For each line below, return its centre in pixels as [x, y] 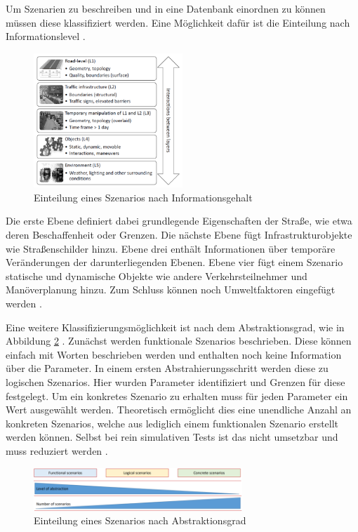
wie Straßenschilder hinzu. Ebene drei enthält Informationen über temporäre [171, 248]
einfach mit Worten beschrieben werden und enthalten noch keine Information [174, 354]
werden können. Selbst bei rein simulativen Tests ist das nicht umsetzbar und [172, 437]
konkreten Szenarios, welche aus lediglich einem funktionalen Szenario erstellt [172, 423]
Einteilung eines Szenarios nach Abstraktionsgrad [140, 520]
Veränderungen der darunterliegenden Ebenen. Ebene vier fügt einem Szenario [174, 262]
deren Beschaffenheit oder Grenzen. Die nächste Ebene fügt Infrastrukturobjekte [179, 235]
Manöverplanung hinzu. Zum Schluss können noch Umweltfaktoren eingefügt [171, 290]
